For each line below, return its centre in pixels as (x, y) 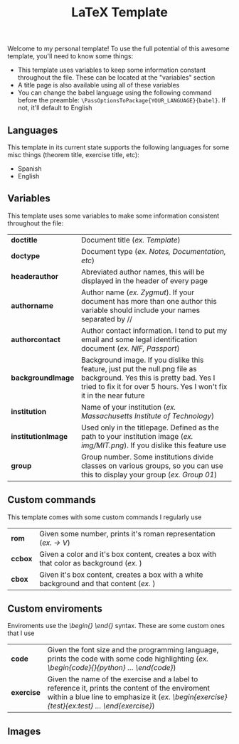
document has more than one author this (149, 301)
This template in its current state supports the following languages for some (118, 147)
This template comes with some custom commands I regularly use (105, 517)
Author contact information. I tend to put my (154, 330)
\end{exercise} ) (129, 706)
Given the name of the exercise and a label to (123, 679)
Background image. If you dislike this (142, 360)
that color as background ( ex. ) (90, 563)
